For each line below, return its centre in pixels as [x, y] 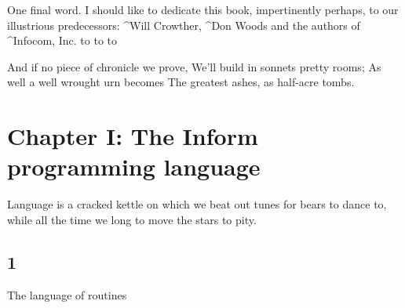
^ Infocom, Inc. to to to [62, 40]
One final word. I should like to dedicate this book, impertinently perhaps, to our [203, 9]
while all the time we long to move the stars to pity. [132, 219]
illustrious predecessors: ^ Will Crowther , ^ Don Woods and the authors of [184, 25]
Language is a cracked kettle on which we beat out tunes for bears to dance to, [197, 204]
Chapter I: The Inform [133, 136]
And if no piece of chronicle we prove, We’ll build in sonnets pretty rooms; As [194, 66]
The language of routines [67, 294]
